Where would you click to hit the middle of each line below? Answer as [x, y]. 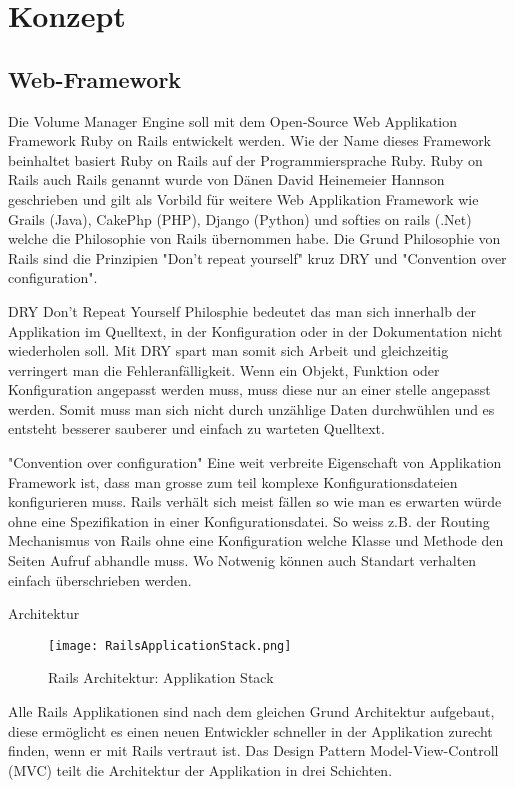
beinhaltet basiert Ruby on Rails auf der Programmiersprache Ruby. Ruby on [245, 159]
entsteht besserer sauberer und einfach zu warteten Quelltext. [196, 428]
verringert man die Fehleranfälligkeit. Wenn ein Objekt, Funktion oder [224, 369]
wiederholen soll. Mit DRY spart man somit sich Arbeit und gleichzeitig [228, 350]
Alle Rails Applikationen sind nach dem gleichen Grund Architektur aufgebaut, [251, 711]
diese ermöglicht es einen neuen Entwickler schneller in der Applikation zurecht [250, 730]
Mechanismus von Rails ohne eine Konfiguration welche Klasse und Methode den [256, 540]
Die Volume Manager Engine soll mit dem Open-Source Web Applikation [232, 120]
